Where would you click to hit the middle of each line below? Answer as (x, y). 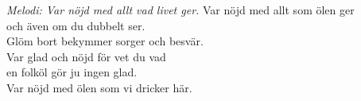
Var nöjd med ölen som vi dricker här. (99, 87)
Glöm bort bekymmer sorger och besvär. (105, 41)
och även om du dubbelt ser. (76, 25)
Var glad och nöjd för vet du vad (86, 56)
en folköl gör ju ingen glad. (72, 72)
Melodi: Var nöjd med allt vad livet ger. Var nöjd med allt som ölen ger (180, 10)
